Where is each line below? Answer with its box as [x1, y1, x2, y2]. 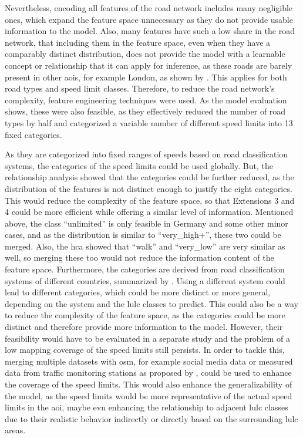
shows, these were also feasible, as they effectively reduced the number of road [5, 105, 286, 117]
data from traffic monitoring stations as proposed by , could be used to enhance [5, 366, 292, 379]
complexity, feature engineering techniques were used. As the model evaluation [5, 93, 287, 106]
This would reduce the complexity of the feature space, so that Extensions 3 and [5, 194, 295, 206]
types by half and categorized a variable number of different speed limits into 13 [5, 116, 293, 129]
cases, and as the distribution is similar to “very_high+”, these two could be [5, 228, 281, 241]
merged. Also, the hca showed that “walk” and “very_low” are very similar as [5, 240, 285, 252]
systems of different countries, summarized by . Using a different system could [5, 274, 285, 287]
